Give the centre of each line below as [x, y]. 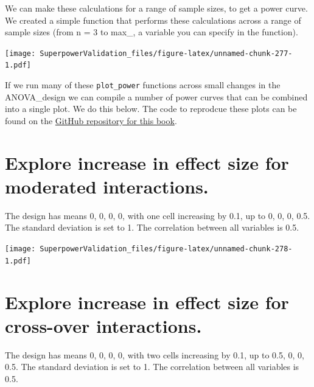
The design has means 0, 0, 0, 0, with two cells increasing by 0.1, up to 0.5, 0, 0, [155, 354]
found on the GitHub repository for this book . [91, 120]
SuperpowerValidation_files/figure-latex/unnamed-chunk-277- [166, 53]
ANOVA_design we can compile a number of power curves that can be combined [156, 96]
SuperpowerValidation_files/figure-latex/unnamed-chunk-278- [166, 249]
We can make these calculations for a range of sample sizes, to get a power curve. [156, 8]
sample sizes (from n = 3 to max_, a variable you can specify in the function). [152, 32]
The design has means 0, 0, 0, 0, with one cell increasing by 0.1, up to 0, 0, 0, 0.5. [158, 215]
